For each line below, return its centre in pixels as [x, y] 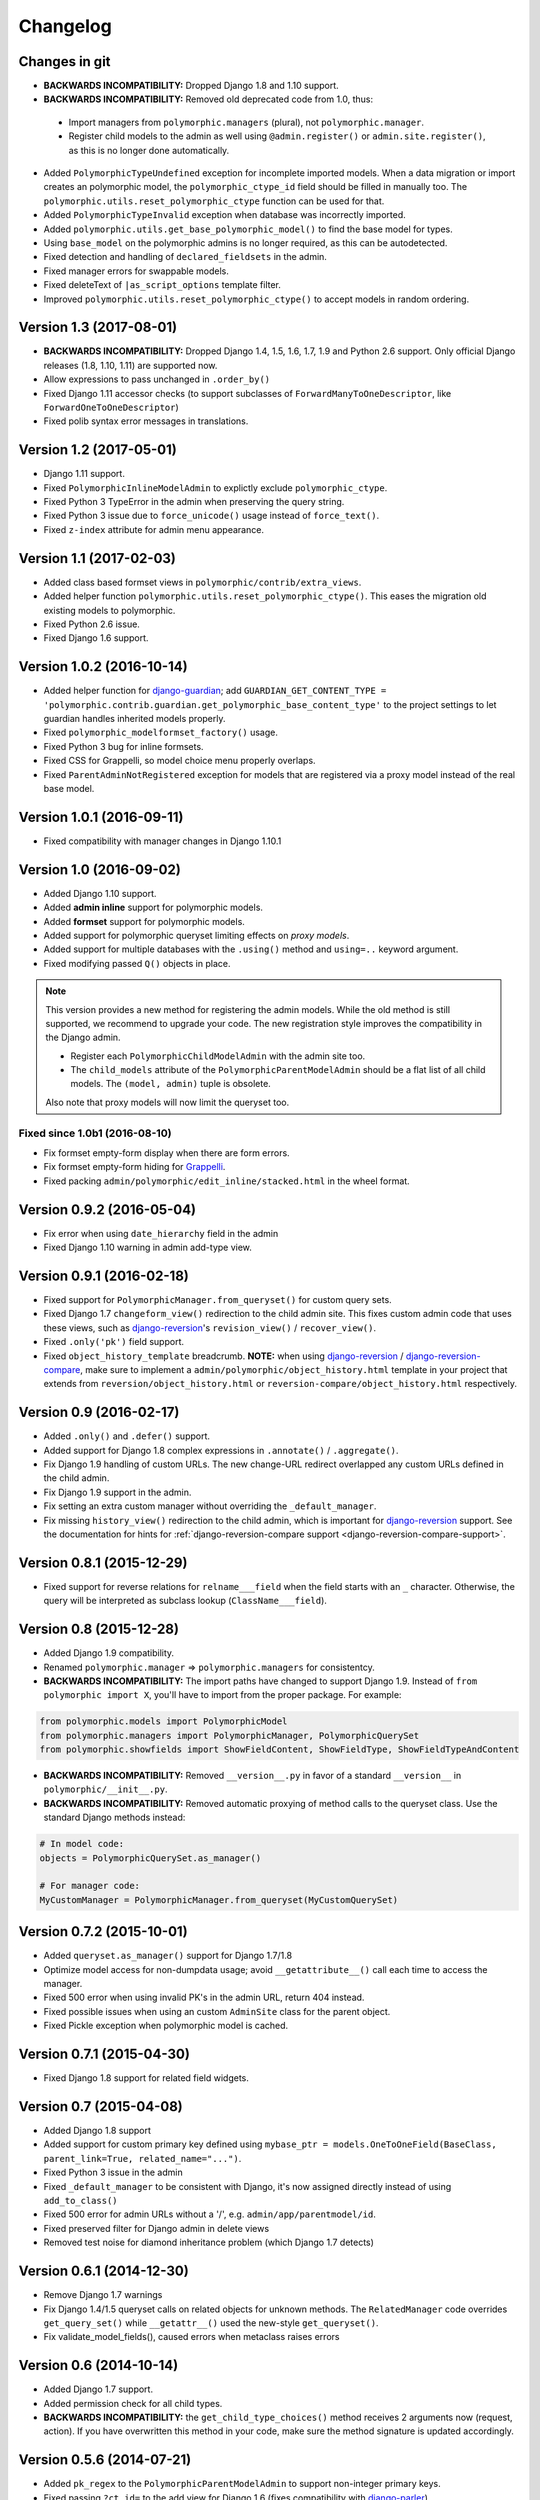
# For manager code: [89, 1886]
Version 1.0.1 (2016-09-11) [101, 816]
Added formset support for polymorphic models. [144, 921]
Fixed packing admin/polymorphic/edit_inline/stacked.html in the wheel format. [226, 1181]
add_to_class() [81, 2201]
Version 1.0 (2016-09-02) [100, 869]
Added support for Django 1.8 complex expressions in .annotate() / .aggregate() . [221, 1450]
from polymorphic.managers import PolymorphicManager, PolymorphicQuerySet [229, 1735]
